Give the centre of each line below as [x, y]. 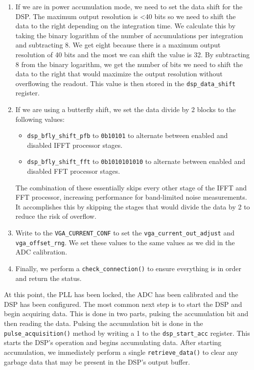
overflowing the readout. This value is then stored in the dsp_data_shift [126, 83]
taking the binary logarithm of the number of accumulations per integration [129, 35]
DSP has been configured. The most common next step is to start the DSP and [123, 304]
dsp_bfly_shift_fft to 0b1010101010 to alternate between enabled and [136, 161]
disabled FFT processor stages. [74, 171]
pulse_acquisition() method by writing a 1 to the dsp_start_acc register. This [127, 333]
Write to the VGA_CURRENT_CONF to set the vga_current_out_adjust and [125, 233]
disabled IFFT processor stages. [75, 145]
